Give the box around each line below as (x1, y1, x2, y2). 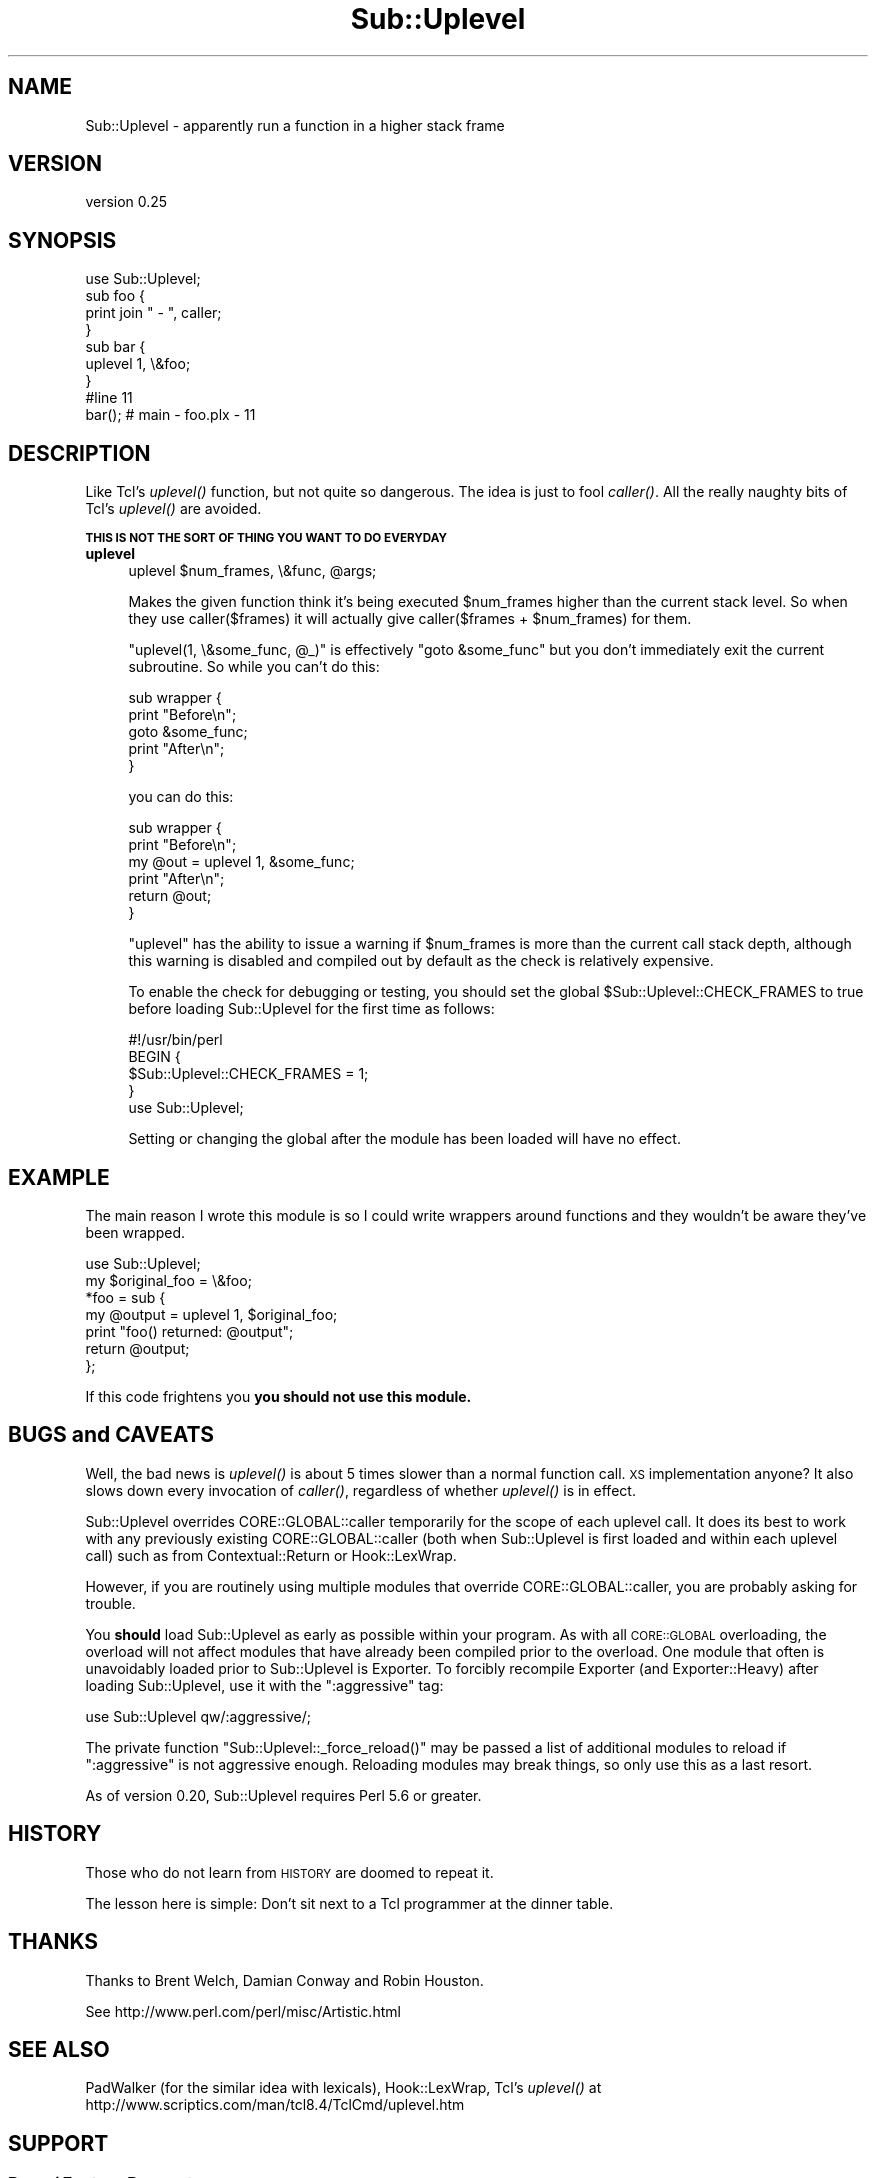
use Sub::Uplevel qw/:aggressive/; (85, 1707, 311, 1725)
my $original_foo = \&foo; (85, 1271, 252, 1289)
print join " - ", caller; (85, 304, 222, 322)
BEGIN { (128, 1048, 181, 1066)
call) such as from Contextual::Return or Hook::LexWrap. (85, 1546, 457, 1564)
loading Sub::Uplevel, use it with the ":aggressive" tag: (85, 1676, 444, 1694)
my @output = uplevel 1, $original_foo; (85, 1305, 338, 1323)
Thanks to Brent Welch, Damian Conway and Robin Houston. (85, 1971, 484, 1989)
